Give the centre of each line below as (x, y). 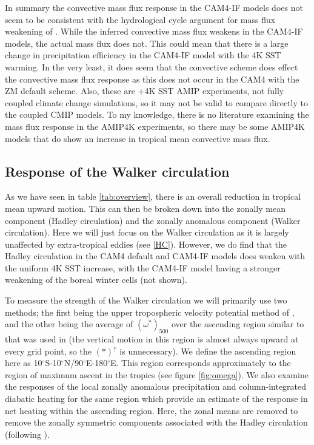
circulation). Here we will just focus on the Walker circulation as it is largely (147, 232)
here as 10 (24, 363)
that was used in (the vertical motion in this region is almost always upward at (152, 339)
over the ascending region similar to (238, 324)
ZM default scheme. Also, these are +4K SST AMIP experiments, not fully (145, 91)
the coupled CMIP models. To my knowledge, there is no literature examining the (157, 114)
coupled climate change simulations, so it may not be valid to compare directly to (156, 102)
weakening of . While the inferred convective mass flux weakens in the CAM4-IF (154, 31)
